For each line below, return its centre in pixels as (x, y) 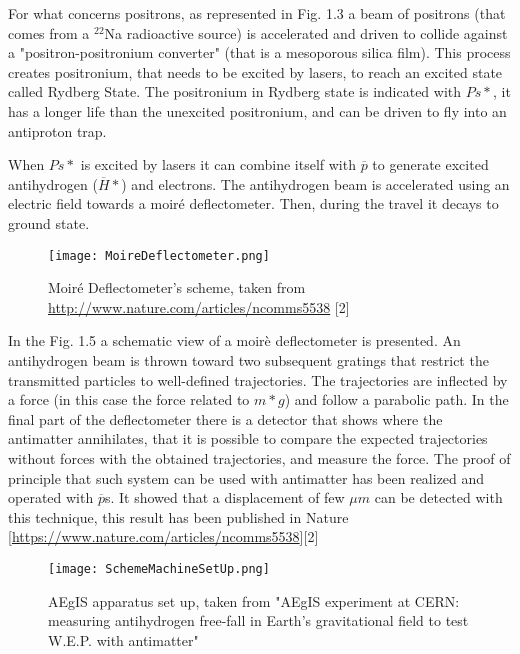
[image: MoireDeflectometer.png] (159, 255)
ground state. (49, 222)
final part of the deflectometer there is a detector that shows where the (225, 418)
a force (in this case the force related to (129, 399)
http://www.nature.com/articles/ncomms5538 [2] (199, 306)
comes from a (49, 32)
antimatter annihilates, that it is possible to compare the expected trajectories (248, 438)
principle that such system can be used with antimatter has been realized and (246, 477)
